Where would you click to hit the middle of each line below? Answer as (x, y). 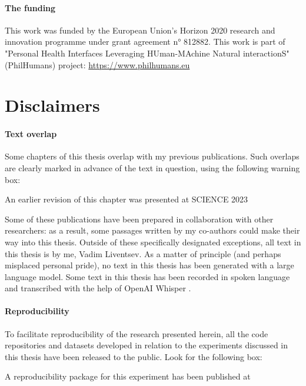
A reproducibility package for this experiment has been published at (128, 376)
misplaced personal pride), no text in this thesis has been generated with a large (149, 265)
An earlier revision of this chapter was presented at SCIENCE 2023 (127, 199)
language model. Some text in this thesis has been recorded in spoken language (147, 276)
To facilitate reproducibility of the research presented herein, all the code (137, 333)
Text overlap (31, 134)
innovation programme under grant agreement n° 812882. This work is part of (145, 41)
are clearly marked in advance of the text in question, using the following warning (152, 167)
